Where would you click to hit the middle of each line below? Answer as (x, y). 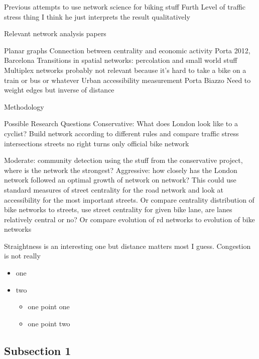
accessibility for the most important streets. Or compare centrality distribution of (129, 199)
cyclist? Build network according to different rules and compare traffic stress (121, 133)
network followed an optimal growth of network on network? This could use (120, 180)
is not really (22, 256)
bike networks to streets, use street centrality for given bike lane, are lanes (118, 209)
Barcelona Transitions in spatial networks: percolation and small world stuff (121, 60)
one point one (49, 306)
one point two (49, 323)
